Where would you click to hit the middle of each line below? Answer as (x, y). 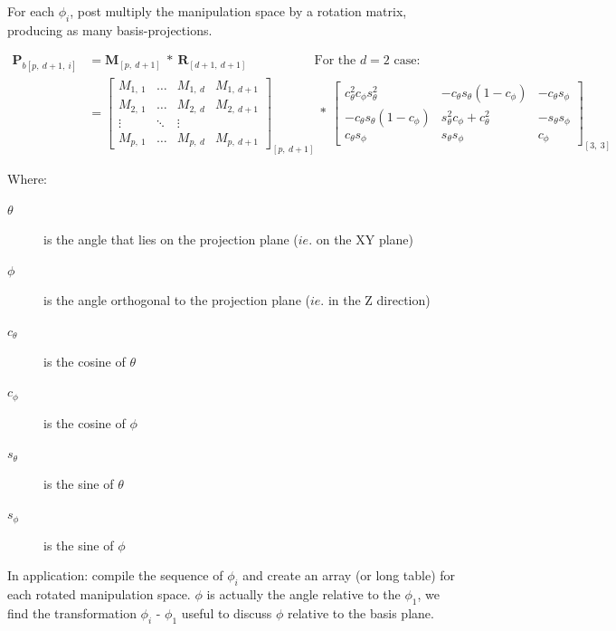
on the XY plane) (365, 239)
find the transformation (72, 613)
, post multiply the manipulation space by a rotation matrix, (238, 11)
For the (335, 61)
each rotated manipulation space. (99, 594)
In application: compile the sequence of (115, 575)
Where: (27, 178)
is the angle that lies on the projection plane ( (171, 239)
